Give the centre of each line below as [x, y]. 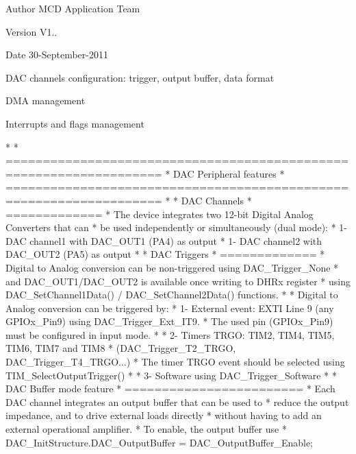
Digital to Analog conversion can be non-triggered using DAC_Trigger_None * [172, 267]
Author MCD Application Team [73, 8]
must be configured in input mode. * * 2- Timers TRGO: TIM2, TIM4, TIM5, [170, 334]
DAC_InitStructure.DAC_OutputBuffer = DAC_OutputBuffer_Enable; [159, 442]
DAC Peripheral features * [229, 173]
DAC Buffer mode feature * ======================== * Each [170, 389]
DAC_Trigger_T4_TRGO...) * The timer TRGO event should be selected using [175, 362]
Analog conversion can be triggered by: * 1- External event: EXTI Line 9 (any [170, 308]
